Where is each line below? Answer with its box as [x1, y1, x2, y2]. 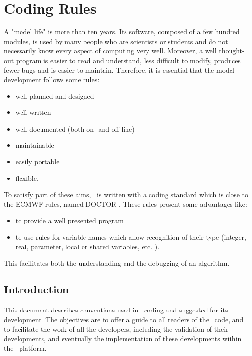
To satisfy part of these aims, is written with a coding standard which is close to [4, 189, 249, 200]
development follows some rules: [4, 74, 100, 85]
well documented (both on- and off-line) [15, 123, 135, 133]
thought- [219, 45, 245, 56]
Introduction [4, 282, 69, 297]
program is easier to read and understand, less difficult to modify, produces [16, 55, 241, 65]
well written [15, 107, 51, 117]
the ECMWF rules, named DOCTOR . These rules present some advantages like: [4, 199, 247, 209]
